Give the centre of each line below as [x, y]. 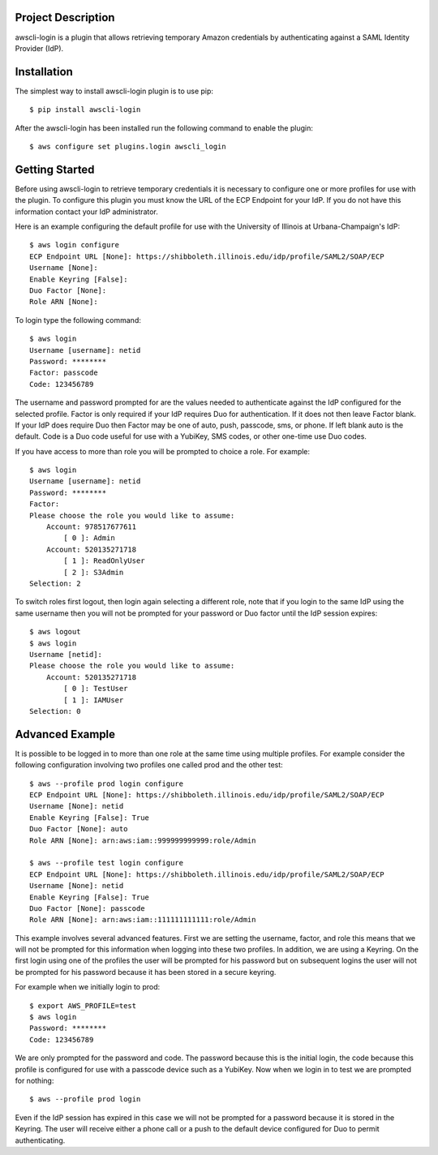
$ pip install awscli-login [85, 110]
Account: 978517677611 [91, 527]
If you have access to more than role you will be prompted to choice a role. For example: [163, 451]
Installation [44, 72]
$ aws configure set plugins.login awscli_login [128, 146]
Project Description [65, 17]
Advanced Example [65, 734]
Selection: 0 [55, 711]
